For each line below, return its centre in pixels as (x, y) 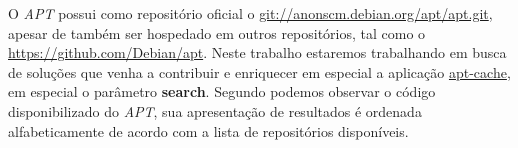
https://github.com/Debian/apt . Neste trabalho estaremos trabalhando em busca (257, 52)
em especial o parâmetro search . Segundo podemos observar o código (222, 91)
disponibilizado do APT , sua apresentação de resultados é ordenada (215, 110)
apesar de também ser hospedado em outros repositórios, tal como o (217, 32)
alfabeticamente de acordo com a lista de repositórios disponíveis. (208, 130)
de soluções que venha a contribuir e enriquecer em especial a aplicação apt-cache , (259, 71)
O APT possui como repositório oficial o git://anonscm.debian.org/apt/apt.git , (250, 13)
